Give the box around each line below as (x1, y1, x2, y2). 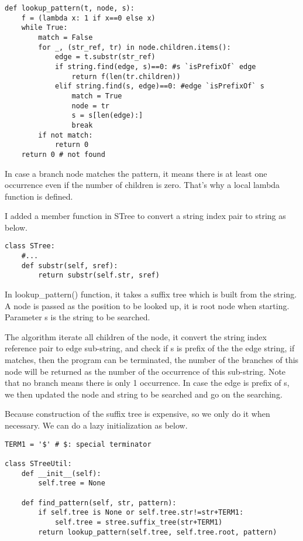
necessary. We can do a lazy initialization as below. (5, 419, 188, 432)
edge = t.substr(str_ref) (54, 53, 156, 61)
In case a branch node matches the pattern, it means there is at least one (5, 167, 267, 179)
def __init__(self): (21, 469, 101, 478)
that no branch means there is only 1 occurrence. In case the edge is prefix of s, (5, 376, 290, 389)
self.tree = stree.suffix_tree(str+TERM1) (54, 518, 223, 526)
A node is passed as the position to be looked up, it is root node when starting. (5, 299, 290, 311)
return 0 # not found (21, 150, 105, 159)
